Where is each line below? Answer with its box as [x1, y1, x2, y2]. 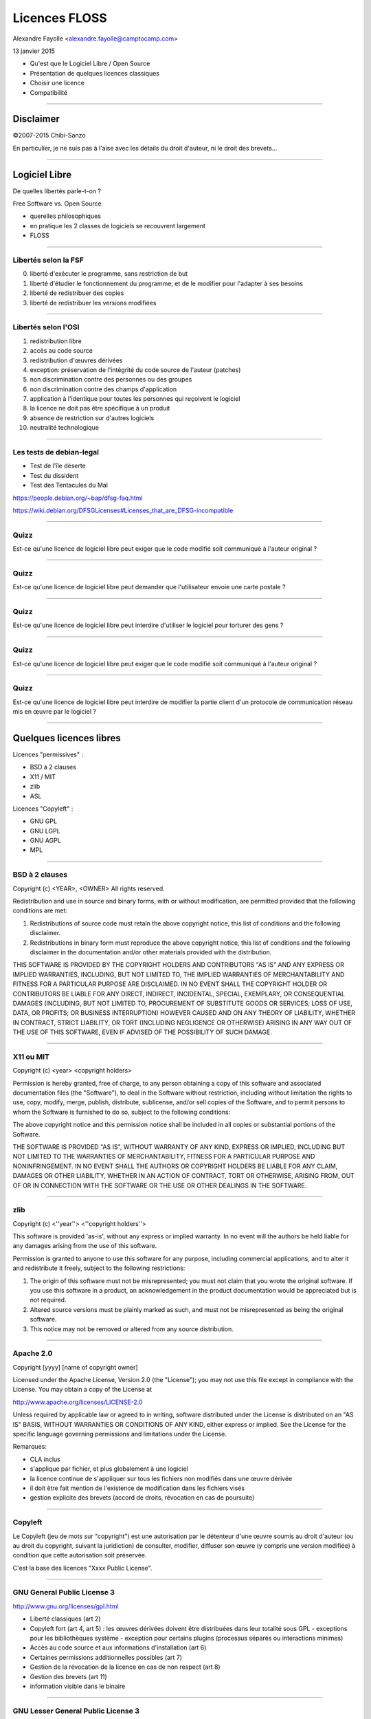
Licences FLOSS [12, 10, 108, 25]
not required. [30, 1296, 67, 1304]
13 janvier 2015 [12, 47, 55, 55]
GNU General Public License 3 [12, 1588, 115, 1597]
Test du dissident [30, 471, 79, 479]
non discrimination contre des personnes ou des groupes [30, 375, 192, 384]
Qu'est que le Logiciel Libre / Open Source [30, 59, 150, 68]
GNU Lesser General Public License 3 [12, 1706, 140, 1716]
